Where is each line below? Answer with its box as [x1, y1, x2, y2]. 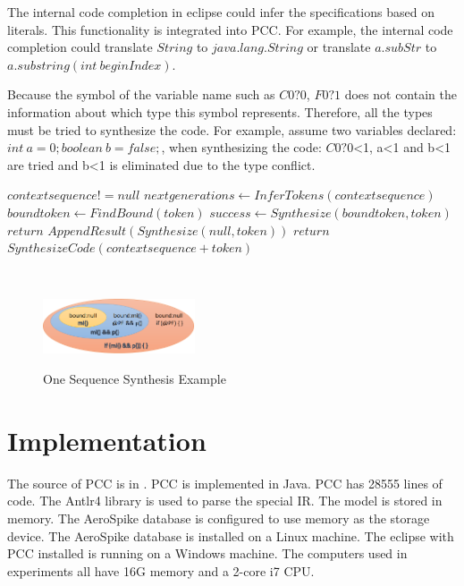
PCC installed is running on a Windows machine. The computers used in [7, 544, 408, 563]
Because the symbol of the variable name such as [7, 85, 275, 104]
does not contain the [344, 85, 457, 104]
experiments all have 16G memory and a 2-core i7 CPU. [7, 561, 315, 580]
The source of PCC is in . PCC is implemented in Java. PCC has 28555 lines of [7, 473, 443, 492]
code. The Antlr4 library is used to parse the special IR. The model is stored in [7, 491, 443, 510]
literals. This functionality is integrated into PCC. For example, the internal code [7, 20, 453, 38]
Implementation [7, 421, 207, 458]
